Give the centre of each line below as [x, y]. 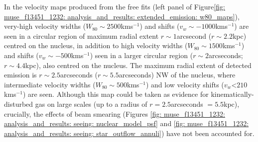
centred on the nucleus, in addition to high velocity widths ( [96, 45]
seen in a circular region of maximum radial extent [81, 35]
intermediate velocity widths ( [50, 84]
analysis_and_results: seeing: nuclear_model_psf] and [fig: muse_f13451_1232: [127, 123]
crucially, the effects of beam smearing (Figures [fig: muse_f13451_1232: [115, 113]
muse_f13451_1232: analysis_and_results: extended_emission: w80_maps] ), [122, 16]
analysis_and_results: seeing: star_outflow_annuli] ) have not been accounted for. [129, 133]
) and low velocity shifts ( [185, 84]
